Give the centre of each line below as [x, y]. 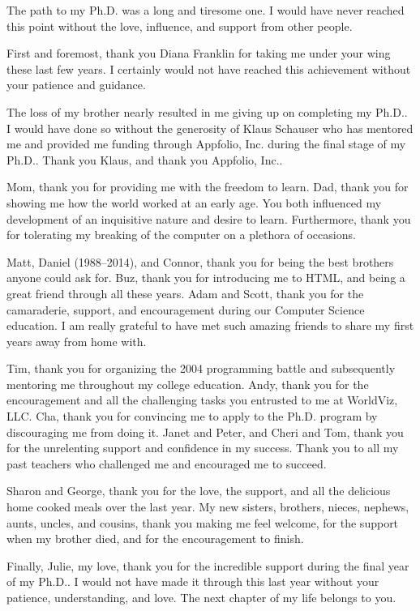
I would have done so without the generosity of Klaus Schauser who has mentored [210, 128]
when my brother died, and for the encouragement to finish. [155, 538]
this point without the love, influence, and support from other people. [180, 26]
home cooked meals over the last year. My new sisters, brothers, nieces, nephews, [208, 507]
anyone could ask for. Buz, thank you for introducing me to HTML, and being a [206, 278]
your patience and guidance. [76, 85]
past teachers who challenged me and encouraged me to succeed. [167, 463]
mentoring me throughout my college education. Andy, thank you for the [188, 384]
